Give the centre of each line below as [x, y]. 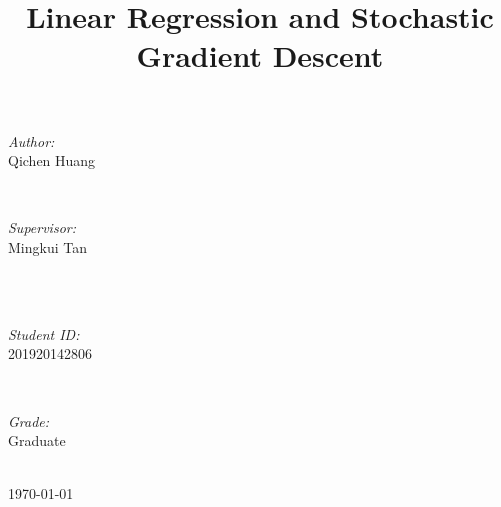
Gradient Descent [260, 55]
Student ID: [44, 333]
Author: [31, 140]
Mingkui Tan [47, 246]
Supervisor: [42, 227]
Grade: [29, 420]
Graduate [37, 440]
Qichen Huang [52, 160]
